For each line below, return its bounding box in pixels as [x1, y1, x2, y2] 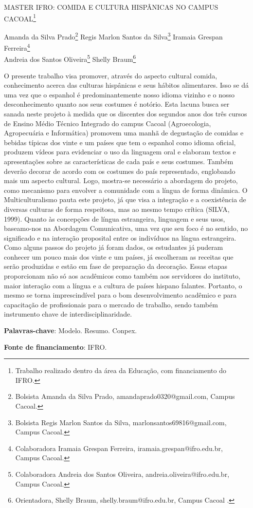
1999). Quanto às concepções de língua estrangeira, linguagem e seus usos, [4, 213, 225, 224]
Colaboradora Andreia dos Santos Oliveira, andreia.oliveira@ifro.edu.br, [15, 469, 230, 479]
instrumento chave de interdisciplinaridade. [4, 309, 132, 319]
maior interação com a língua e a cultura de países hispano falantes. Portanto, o [4, 280, 242, 290]
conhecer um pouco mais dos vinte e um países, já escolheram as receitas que [4, 251, 234, 262]
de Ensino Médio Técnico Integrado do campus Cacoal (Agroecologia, [4, 118, 211, 128]
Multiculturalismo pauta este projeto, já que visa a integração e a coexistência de [4, 194, 246, 205]
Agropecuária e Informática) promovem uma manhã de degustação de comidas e [4, 128, 244, 138]
